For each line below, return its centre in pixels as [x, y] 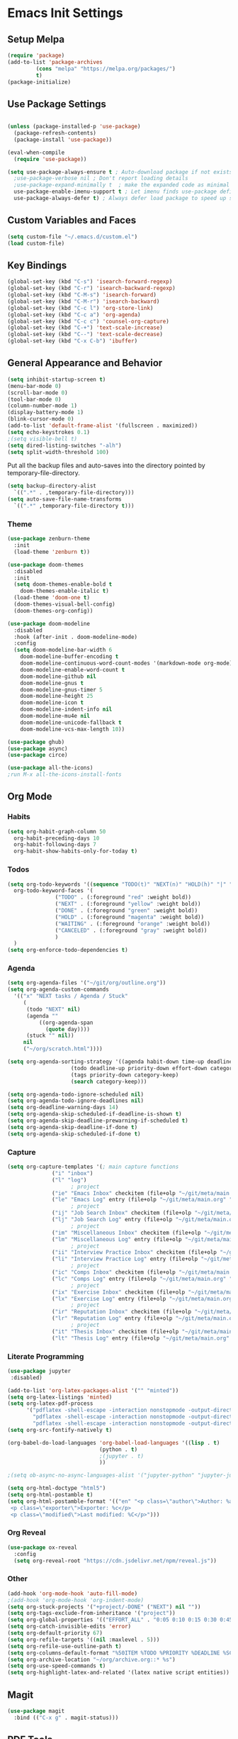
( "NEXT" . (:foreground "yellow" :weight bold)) [128, 904]
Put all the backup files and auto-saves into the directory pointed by [106, 465]
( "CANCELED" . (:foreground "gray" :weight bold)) [131, 930]
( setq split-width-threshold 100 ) [58, 452]
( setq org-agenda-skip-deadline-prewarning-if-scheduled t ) [98, 1121]
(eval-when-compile [36, 152]
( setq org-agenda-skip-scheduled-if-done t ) [74, 1134]
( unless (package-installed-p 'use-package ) [74, 127]
